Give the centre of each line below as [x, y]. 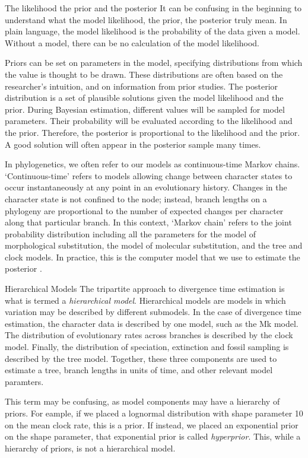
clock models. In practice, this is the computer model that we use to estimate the [153, 257]
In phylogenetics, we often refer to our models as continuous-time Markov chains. [153, 164]
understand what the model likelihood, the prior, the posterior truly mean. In [146, 19]
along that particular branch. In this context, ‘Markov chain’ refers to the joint [148, 222]
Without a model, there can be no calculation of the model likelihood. [132, 42]
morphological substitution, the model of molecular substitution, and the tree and [154, 245]
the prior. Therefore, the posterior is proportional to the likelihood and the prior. [153, 132]
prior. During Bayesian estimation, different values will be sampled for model [145, 109]
